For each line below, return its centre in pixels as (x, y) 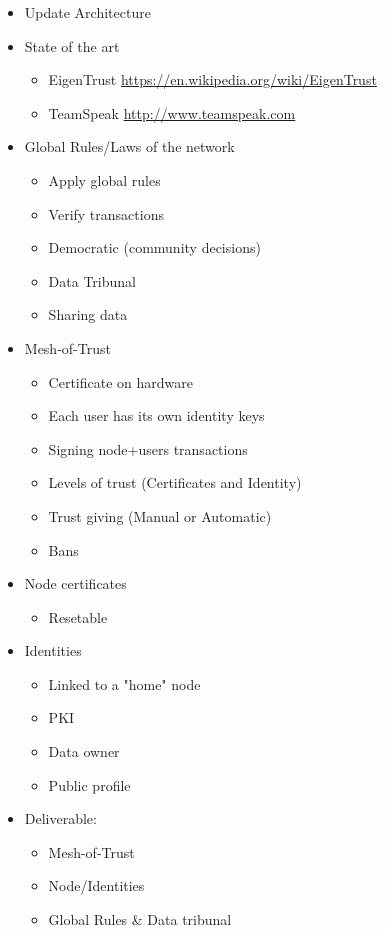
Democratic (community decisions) (154, 247)
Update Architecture (87, 12)
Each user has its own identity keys (156, 415)
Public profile (89, 784)
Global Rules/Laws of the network (129, 146)
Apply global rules (104, 179)
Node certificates (75, 583)
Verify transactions (106, 213)
